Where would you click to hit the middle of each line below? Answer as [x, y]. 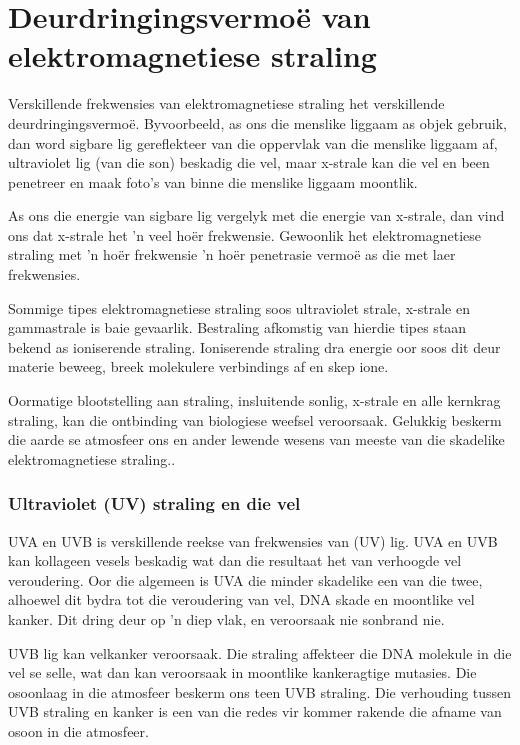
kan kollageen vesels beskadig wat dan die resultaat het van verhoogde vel [235, 560]
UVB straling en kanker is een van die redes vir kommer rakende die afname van [255, 711]
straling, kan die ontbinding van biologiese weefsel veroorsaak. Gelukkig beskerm [255, 419]
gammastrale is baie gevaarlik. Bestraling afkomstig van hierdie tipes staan [237, 327]
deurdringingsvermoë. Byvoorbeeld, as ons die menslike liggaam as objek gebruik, [257, 122]
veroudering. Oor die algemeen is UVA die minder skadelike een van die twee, [245, 579]
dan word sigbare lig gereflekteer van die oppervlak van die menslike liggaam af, [253, 142]
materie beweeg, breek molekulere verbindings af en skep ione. [198, 366]
